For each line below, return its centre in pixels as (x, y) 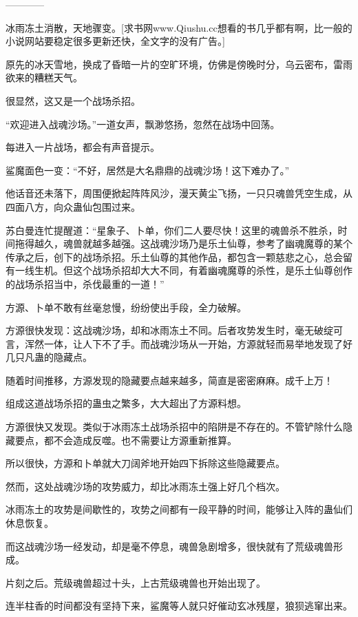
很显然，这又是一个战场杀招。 (73, 100)
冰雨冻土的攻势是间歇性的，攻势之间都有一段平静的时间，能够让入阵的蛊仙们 (179, 509)
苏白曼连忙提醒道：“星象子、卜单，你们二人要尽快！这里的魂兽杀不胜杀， (172, 230)
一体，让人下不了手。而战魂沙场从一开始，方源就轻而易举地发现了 (193, 343)
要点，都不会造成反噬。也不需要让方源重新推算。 (126, 440)
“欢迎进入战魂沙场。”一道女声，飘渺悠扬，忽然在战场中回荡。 (143, 124)
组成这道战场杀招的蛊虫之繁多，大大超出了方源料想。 (126, 403)
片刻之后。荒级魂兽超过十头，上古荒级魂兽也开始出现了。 (136, 582)
